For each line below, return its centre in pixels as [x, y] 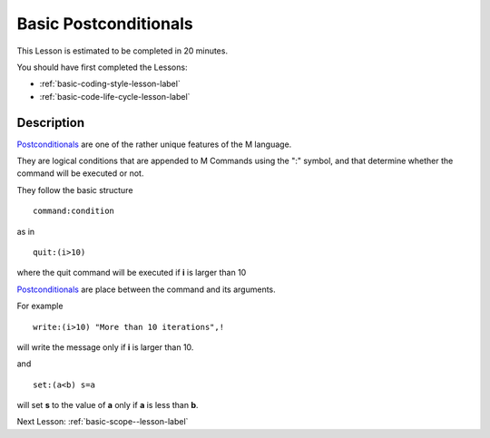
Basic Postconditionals [105, 24]
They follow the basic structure [75, 190]
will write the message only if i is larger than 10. [105, 347]
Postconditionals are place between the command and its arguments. [146, 289]
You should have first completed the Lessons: [102, 67]
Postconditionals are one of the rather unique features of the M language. [154, 144]
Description [51, 122]
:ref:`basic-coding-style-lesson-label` [110, 84]
